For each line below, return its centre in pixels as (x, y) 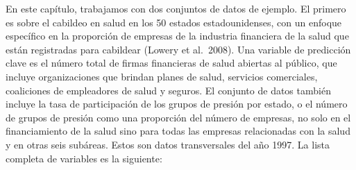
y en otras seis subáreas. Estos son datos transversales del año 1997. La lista (168, 144)
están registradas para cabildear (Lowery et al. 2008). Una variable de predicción (178, 49)
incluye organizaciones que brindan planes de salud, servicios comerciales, (162, 76)
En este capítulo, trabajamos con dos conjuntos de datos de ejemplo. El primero (176, 8)
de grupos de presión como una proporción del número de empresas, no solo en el (178, 117)
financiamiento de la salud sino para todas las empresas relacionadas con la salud (178, 131)
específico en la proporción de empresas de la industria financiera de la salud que (177, 36)
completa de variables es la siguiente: (84, 158)
